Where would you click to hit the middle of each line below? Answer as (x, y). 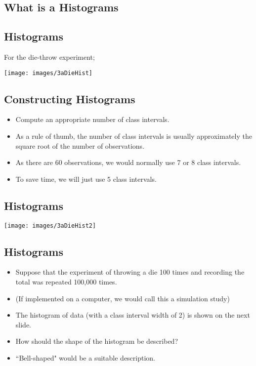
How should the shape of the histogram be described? (97, 341)
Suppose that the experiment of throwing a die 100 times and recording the (130, 272)
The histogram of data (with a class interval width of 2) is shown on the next (133, 315)
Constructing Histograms (70, 99)
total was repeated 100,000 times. (66, 282)
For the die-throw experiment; (49, 57)
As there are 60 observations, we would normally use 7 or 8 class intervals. (128, 162)
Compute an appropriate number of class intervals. (92, 119)
